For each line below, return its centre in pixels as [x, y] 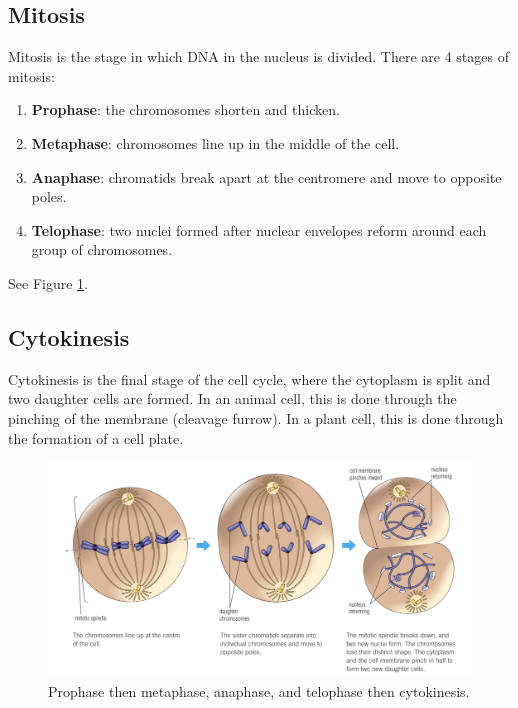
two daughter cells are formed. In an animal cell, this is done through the [232, 398]
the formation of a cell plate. [96, 437]
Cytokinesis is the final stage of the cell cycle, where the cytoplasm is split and [249, 378]
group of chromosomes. [102, 249]
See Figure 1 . [48, 282]
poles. [49, 196]
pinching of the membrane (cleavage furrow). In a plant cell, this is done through [256, 417]
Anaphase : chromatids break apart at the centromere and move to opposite [266, 176]
